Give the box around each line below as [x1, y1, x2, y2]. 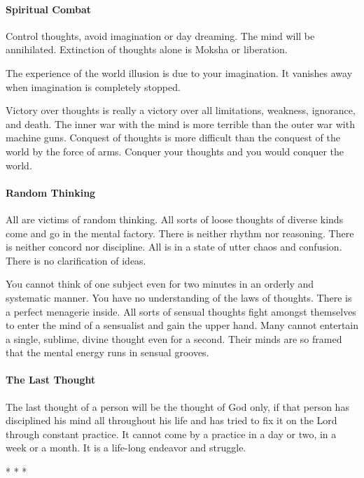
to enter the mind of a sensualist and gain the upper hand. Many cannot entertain [6, 318, 358, 332]
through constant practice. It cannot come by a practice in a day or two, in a [6, 426, 337, 441]
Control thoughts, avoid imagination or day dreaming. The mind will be [6, 28, 315, 43]
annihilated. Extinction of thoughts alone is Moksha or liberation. [6, 42, 288, 57]
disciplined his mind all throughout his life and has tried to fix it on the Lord [6, 413, 337, 428]
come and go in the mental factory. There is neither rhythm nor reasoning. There [6, 225, 354, 240]
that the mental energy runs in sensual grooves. [6, 345, 209, 360]
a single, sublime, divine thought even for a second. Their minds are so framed [6, 331, 342, 346]
